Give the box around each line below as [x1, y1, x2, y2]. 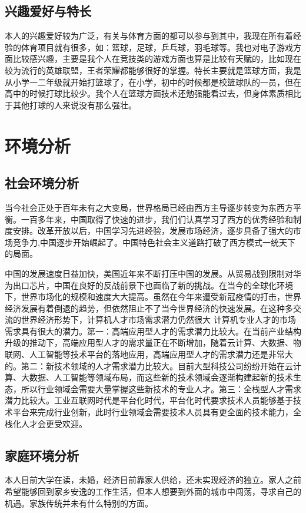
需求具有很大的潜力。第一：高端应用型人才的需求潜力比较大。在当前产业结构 [5, 325, 301, 337]
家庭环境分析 [5, 446, 79, 464]
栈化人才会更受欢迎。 [5, 417, 87, 429]
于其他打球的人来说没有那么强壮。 [5, 98, 137, 111]
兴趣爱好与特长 [5, 2, 91, 20]
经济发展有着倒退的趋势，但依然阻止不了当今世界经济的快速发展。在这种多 [5, 302, 293, 314]
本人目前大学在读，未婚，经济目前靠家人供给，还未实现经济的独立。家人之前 [5, 474, 301, 486]
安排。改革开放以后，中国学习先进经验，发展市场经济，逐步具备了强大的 [12, 224, 293, 237]
